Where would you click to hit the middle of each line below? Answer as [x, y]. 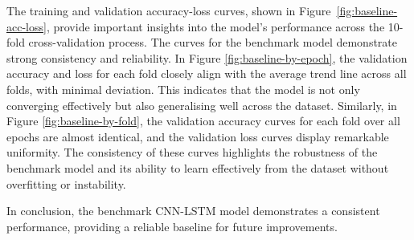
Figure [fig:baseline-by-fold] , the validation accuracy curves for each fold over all [203, 121]
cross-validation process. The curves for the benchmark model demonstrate [213, 42]
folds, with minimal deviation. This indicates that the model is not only [183, 89]
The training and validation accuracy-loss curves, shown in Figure [169, 10]
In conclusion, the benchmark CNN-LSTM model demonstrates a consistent [193, 211]
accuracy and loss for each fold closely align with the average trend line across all [207, 73]
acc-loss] [27, 26]
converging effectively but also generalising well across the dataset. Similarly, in [202, 105]
